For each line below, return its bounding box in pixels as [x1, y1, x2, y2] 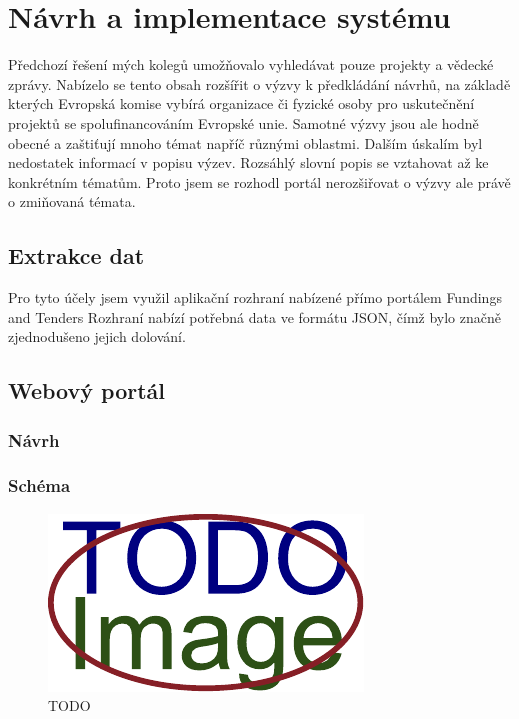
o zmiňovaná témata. [8, 191, 136, 212]
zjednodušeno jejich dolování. [8, 326, 186, 347]
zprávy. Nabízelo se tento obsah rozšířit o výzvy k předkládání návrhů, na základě [8, 73, 511, 94]
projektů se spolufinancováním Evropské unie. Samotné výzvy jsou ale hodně [8, 112, 479, 133]
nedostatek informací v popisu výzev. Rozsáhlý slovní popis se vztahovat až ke [8, 152, 489, 173]
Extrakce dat [8, 240, 145, 271]
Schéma [8, 473, 71, 498]
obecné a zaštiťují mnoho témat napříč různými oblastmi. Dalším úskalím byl [8, 132, 483, 153]
